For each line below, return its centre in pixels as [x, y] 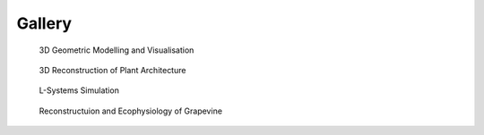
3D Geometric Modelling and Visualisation [117, 50]
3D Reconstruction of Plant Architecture [112, 70]
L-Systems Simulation [79, 90]
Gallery [44, 23]
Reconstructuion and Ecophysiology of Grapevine [131, 111]
